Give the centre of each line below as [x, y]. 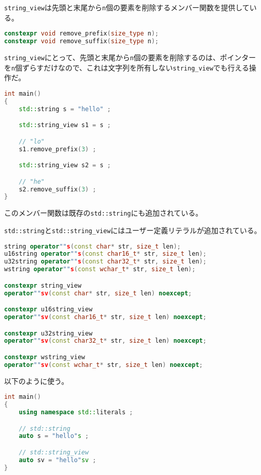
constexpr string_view [43, 285]
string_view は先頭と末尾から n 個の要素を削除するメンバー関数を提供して [127, 7]
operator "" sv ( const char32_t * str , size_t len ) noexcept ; [105, 341]
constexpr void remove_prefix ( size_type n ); [81, 34]
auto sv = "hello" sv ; [58, 460]
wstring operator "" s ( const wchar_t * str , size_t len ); [100, 269]
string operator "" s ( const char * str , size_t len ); [92, 246]
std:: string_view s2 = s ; [65, 165]
